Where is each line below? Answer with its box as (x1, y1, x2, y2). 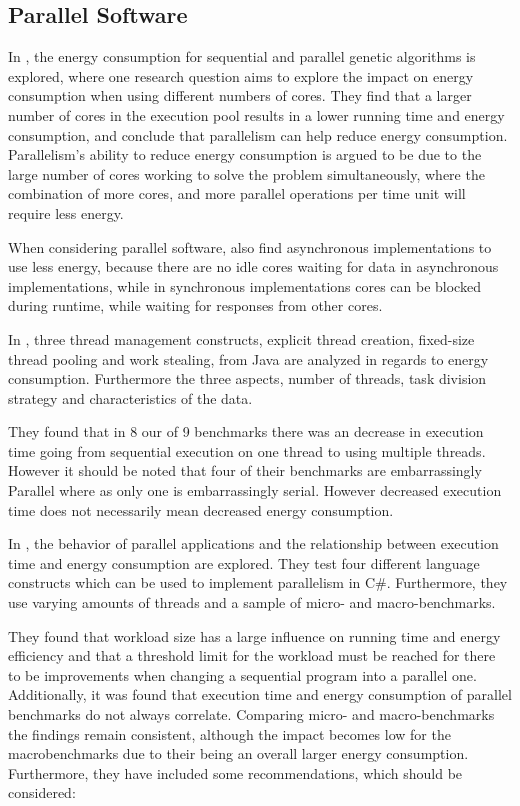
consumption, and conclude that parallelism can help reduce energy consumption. (8, 124, 508, 145)
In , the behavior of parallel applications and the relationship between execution (8, 533, 499, 554)
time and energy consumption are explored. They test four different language (8, 552, 480, 573)
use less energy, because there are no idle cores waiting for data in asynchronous (8, 256, 499, 277)
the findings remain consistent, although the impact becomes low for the (8, 723, 451, 744)
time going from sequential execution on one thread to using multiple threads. (8, 440, 486, 461)
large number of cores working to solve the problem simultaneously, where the (8, 163, 485, 184)
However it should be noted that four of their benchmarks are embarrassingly (8, 460, 482, 481)
